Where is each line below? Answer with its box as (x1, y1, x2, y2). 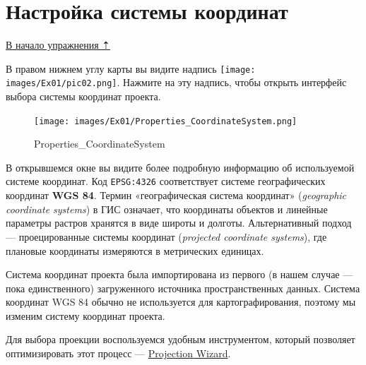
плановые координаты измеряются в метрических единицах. (6, 243, 264, 258)
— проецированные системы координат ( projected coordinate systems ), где (6, 229, 327, 244)
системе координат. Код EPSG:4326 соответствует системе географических (6, 174, 326, 189)
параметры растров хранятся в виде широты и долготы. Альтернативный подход (6, 215, 352, 230)
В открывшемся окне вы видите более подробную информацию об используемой (6, 160, 355, 174)
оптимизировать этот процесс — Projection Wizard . (6, 346, 231, 361)
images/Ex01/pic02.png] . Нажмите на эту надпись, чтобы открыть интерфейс (6, 75, 347, 90)
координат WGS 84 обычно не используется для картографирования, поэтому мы (6, 294, 356, 309)
